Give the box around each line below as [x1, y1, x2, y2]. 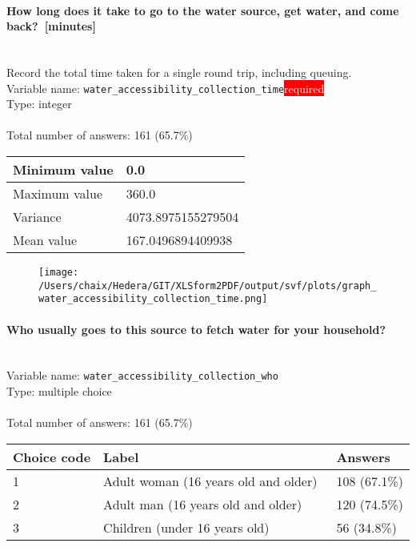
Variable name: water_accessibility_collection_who [6, 367, 278, 384]
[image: [38, 267, 79, 279]
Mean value [13, 231, 78, 250]
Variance [13, 207, 62, 227]
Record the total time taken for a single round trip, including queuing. [6, 63, 352, 80]
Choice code [13, 447, 91, 466]
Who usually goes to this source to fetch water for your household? [6, 320, 386, 337]
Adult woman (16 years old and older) [103, 471, 318, 490]
